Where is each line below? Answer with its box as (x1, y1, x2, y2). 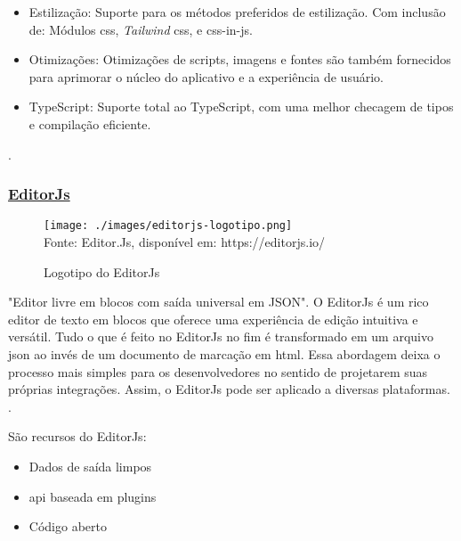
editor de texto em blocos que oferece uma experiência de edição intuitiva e (8, 309, 418, 328)
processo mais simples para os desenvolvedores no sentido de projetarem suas (8, 362, 428, 381)
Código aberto (28, 517, 107, 536)
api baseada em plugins (28, 487, 157, 505)
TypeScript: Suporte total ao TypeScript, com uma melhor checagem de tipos (28, 97, 454, 116)
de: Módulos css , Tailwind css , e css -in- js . (28, 20, 253, 38)
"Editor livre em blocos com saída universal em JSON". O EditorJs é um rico (8, 292, 429, 311)
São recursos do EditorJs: (8, 427, 147, 446)
